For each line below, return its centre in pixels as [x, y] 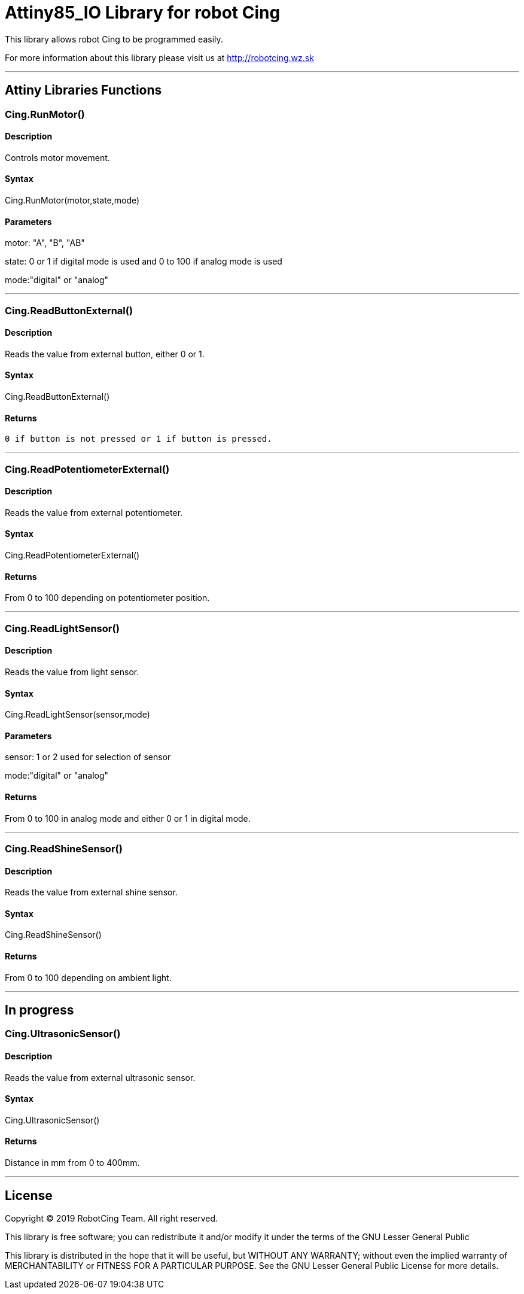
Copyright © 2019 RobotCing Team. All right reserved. [112, 1218]
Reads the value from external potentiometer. [94, 512]
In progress [39, 1010]
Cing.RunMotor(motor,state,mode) [72, 201]
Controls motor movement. [57, 157]
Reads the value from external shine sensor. [91, 892]
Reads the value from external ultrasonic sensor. [100, 1077]
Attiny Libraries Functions [83, 90]
